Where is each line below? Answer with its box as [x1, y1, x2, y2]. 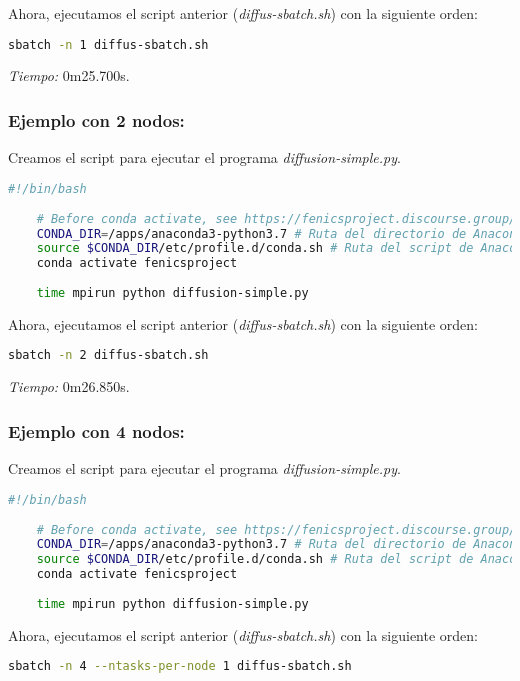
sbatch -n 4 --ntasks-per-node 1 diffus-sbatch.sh [8, 659, 352, 674]
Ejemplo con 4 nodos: [8, 418, 185, 443]
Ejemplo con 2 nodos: [8, 107, 185, 132]
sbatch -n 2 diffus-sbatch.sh [8, 348, 209, 363]
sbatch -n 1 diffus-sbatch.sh [8, 37, 209, 52]
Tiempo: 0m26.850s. [8, 376, 130, 397]
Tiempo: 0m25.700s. [8, 65, 130, 86]
